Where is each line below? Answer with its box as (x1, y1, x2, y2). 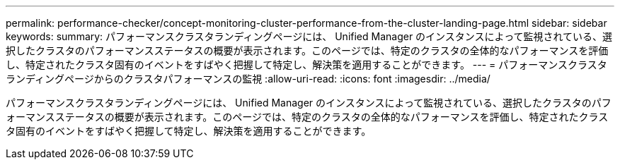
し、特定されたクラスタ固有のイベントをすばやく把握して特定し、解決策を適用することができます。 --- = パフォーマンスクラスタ (6, 59, 607, 71)
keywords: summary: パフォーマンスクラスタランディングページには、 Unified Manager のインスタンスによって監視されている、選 (6, 30, 613, 42)
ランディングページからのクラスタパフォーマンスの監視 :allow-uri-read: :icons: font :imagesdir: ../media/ (6, 73, 490, 85)
